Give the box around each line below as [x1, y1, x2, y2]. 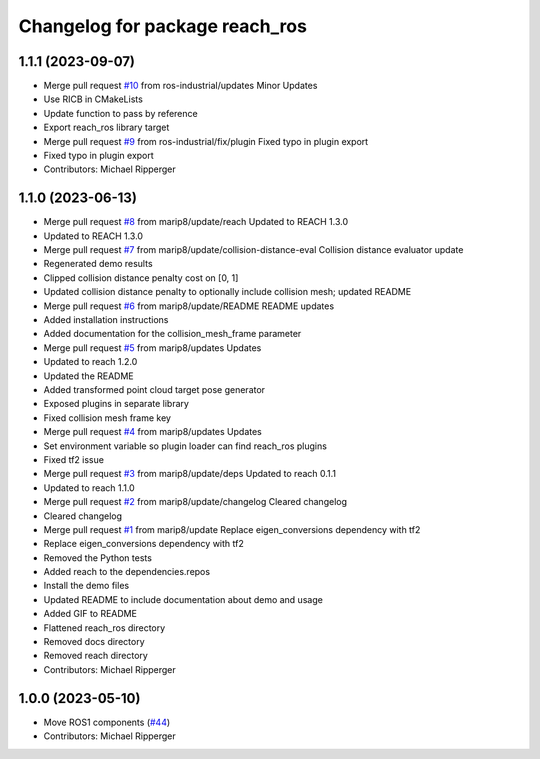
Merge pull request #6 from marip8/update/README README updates [43, 300, 335, 312]
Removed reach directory [43, 650, 149, 662]
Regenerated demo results [43, 258, 154, 270]
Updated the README [43, 370, 134, 382]
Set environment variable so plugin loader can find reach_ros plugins [43, 440, 327, 452]
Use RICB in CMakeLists [43, 93, 144, 105]
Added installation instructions [43, 314, 169, 326]
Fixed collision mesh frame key [43, 411, 172, 424]
